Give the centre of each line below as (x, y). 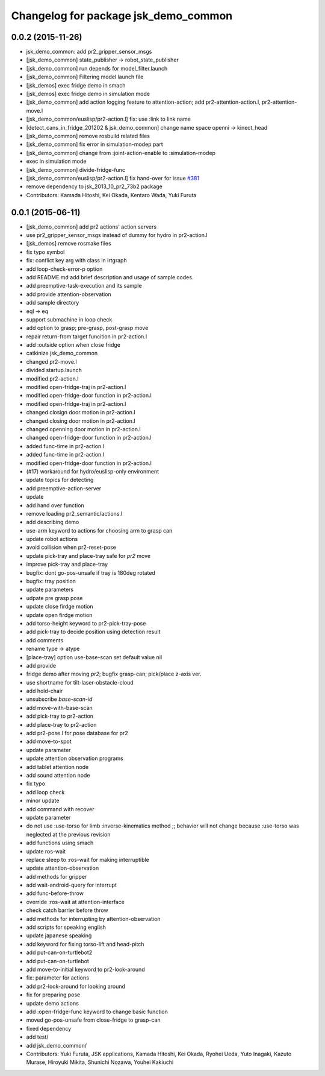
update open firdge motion (59, 615)
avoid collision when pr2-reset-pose (71, 547)
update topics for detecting (60, 480)
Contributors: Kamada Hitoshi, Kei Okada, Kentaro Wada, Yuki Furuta (111, 195)
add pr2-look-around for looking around (76, 986)
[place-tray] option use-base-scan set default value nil (94, 657)
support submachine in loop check (69, 319)
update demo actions (53, 1003)
